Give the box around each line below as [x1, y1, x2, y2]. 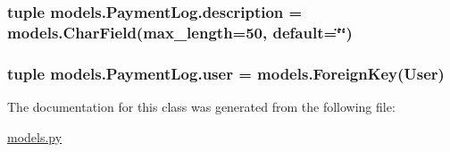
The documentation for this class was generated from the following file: [7, 97, 396, 115]
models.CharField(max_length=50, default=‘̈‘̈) [7, 21, 353, 43]
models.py [7, 127, 62, 146]
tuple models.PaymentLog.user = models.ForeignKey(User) [7, 62, 445, 84]
